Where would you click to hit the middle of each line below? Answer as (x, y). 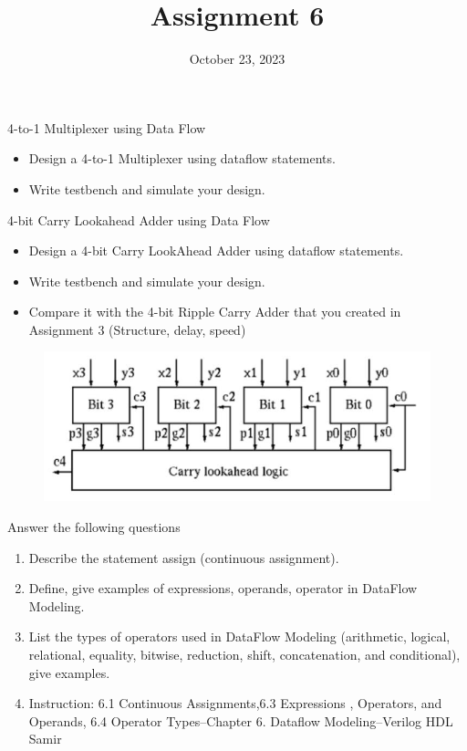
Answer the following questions (94, 526)
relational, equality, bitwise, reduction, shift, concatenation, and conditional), (244, 654)
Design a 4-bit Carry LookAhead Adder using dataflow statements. (216, 250)
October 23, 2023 (237, 59)
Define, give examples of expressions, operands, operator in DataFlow (223, 588)
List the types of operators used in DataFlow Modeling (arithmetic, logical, (239, 636)
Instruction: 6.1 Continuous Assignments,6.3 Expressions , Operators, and (235, 703)
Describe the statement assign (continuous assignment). (184, 557)
